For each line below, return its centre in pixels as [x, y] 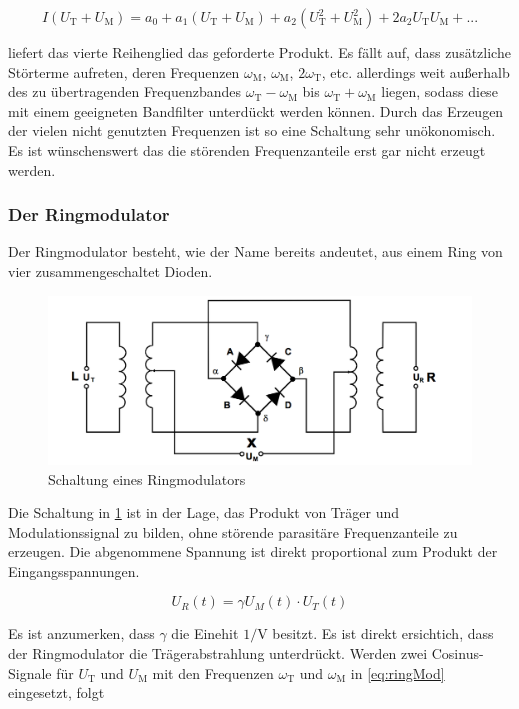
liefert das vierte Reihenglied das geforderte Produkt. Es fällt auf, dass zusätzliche [259, 52]
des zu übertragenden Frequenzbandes [125, 91]
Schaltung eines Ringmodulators [147, 478]
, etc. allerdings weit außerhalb [415, 71]
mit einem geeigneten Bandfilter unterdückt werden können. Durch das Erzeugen [256, 110]
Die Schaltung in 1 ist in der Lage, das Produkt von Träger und [203, 512]
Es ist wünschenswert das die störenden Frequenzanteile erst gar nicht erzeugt [247, 149]
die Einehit [205, 633]
